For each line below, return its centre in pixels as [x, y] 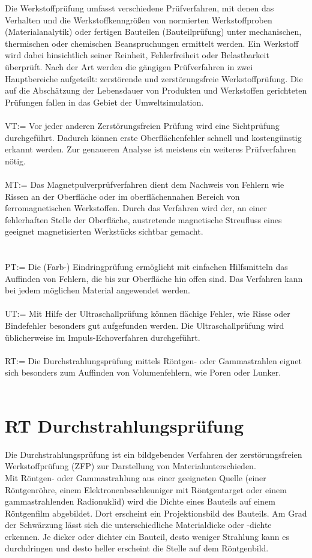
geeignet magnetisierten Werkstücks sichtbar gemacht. [104, 231]
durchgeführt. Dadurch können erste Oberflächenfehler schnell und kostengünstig [153, 137]
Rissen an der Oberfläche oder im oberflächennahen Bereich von [122, 196]
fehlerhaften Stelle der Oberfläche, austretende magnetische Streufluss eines [143, 219]
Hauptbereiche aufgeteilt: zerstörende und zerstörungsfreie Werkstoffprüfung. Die [154, 78]
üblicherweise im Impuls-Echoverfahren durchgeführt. [103, 337]
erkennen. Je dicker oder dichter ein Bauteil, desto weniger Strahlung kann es [147, 536]
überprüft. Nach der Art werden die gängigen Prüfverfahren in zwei [129, 66]
